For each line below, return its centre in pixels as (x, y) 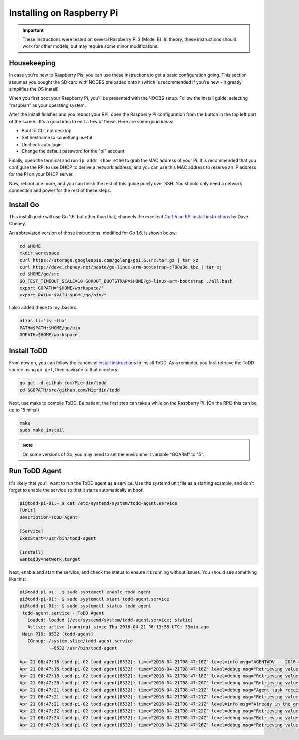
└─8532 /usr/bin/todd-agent (83, 648)
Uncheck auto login (42, 144)
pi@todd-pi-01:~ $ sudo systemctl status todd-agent (85, 606)
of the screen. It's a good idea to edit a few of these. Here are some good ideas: (91, 121)
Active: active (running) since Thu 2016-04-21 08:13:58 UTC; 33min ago (118, 627)
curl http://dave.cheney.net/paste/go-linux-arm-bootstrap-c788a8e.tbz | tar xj (121, 267)
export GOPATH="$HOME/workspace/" (62, 288)
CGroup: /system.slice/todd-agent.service (80, 641)
